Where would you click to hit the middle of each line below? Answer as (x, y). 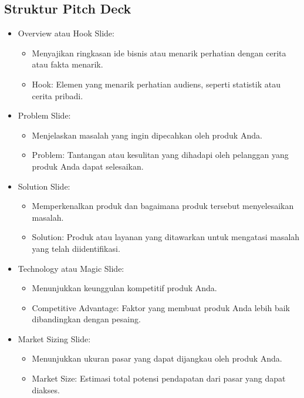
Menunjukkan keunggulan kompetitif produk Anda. (124, 288)
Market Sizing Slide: (54, 338)
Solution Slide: (44, 186)
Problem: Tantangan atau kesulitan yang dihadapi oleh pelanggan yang (160, 155)
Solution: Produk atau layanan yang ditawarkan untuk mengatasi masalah (166, 237)
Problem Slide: (44, 115)
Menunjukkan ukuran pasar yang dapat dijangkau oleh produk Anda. (157, 358)
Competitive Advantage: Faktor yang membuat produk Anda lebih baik (161, 307)
